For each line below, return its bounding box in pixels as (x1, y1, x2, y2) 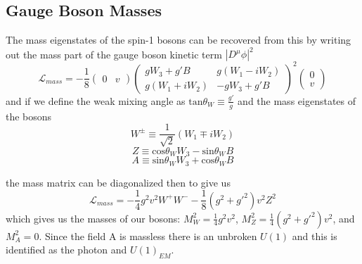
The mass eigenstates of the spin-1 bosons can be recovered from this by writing (6, 32, 351, 47)
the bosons (6, 108, 52, 123)
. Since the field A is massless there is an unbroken (39, 228, 257, 243)
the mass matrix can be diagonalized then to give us (6, 175, 231, 189)
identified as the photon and (6, 242, 127, 257)
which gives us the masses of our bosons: (6, 210, 181, 225)
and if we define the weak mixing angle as (6, 93, 186, 108)
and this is (292, 228, 337, 243)
